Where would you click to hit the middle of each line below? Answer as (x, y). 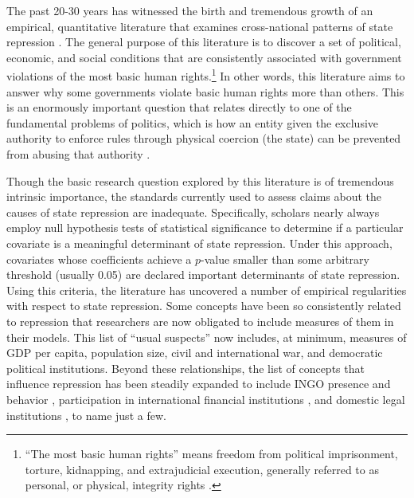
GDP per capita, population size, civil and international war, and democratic (195, 353)
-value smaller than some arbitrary (285, 259)
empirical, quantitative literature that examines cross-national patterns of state (200, 26)
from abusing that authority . (78, 154)
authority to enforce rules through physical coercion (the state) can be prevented (204, 138)
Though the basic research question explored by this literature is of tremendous (200, 180)
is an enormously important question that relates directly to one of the (179, 107)
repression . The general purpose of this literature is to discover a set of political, (204, 42)
